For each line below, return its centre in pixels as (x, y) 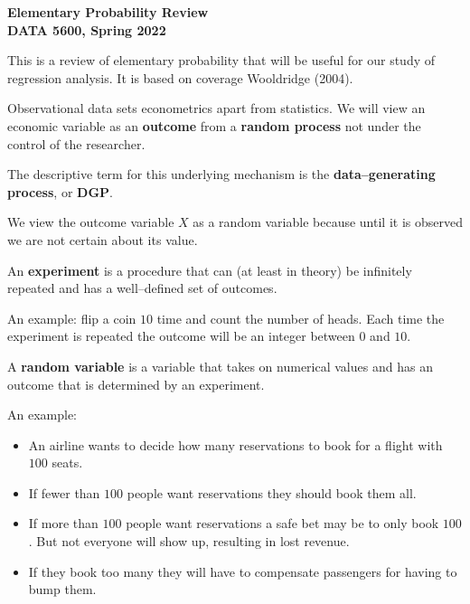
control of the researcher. (76, 143)
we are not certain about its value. (103, 239)
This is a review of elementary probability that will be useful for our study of (221, 60)
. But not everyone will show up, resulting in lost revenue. (189, 541)
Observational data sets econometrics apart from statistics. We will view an (216, 108)
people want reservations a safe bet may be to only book (282, 523)
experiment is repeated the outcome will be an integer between (181, 336)
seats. (67, 462)
